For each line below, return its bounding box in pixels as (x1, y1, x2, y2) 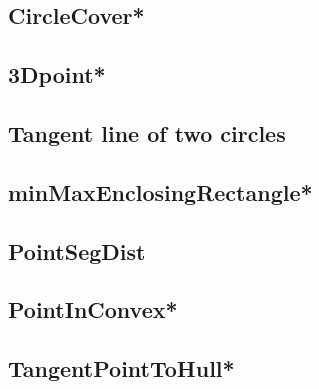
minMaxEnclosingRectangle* (8, 176, 313, 207)
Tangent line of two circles (8, 117, 286, 148)
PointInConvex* (8, 294, 178, 325)
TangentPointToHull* (8, 353, 235, 384)
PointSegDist (8, 235, 146, 266)
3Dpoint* (8, 59, 106, 90)
